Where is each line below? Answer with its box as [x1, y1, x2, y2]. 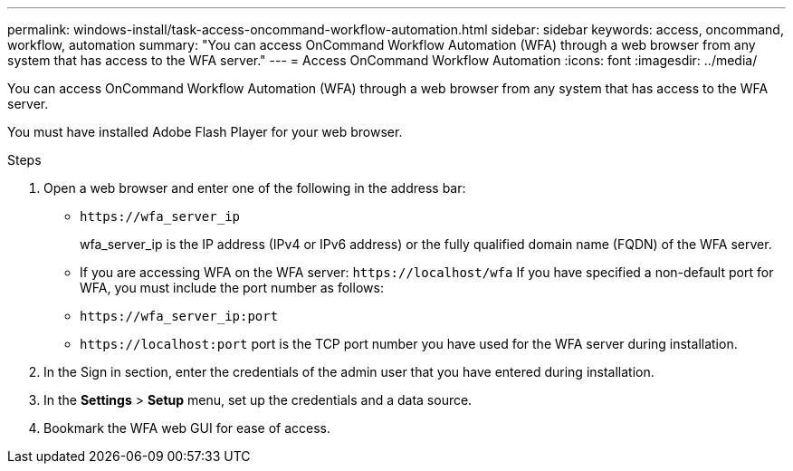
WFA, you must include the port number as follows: [80, 280, 384, 295]
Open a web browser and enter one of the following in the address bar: [43, 180, 466, 196]
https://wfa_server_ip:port [80, 309, 279, 323]
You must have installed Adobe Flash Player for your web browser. [7, 124, 403, 139]
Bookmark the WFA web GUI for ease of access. [43, 420, 331, 436]
